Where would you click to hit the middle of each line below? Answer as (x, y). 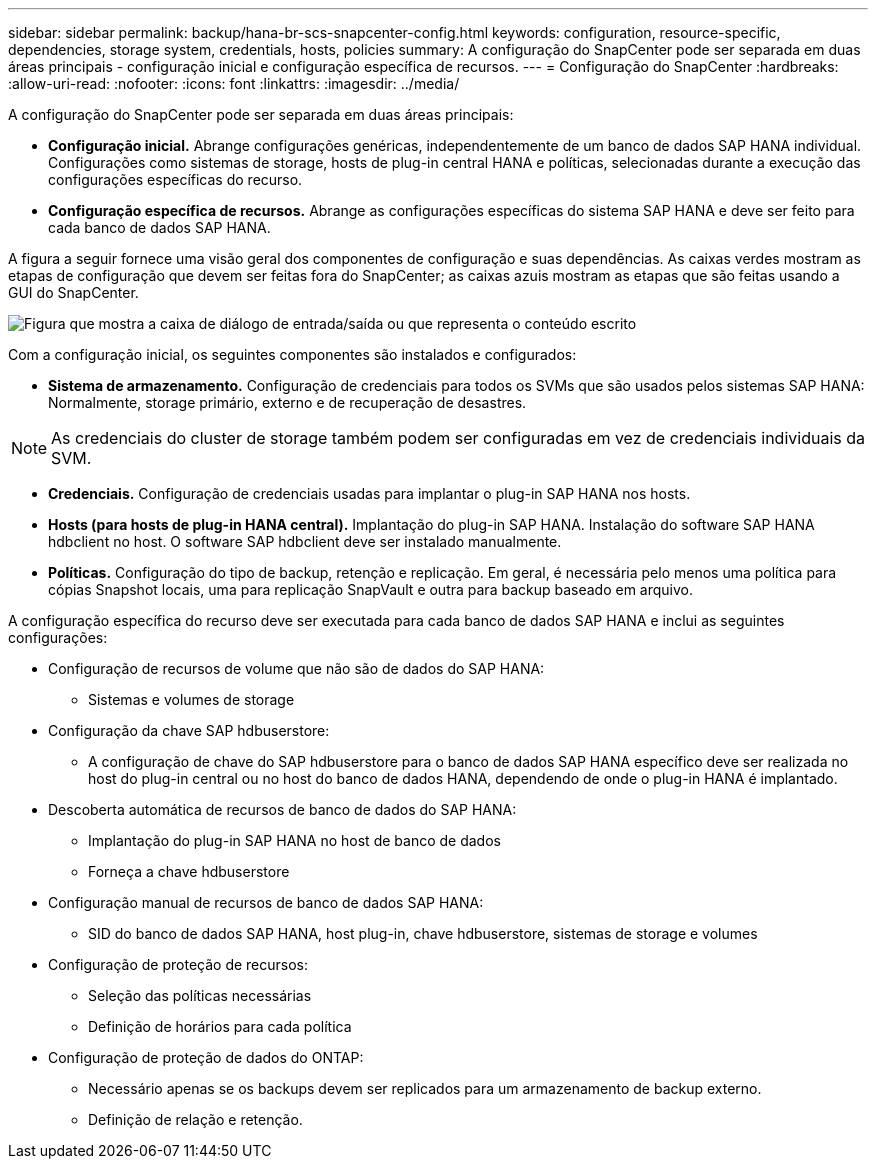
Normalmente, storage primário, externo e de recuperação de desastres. (287, 402)
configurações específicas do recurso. (175, 179)
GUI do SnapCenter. (73, 292)
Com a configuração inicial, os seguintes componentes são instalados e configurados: (292, 354)
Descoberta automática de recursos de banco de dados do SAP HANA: (282, 809)
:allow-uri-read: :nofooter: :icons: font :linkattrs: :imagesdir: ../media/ (234, 83)
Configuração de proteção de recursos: (178, 964)
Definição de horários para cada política (220, 1026)
